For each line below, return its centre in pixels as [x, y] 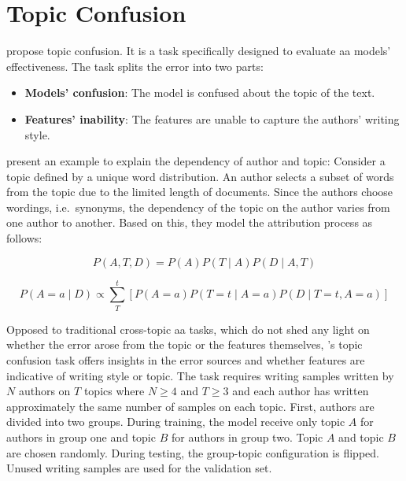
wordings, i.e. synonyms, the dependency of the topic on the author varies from [198, 207]
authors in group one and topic [81, 437]
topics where [114, 391]
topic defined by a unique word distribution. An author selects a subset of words [200, 176]
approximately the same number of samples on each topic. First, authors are [190, 406]
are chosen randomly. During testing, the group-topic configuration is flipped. [193, 452]
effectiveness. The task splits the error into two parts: [135, 66]
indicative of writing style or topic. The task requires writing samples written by [200, 375]
